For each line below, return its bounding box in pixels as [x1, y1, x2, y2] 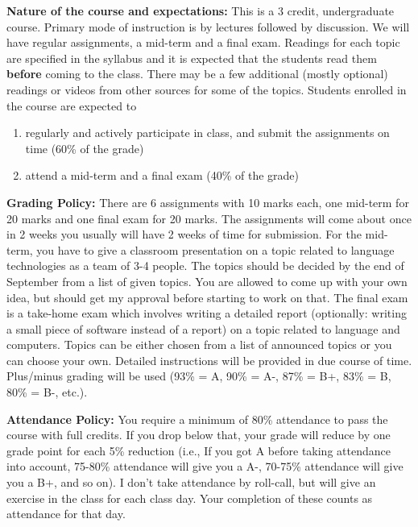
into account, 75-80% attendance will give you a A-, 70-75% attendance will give [6, 458, 404, 475]
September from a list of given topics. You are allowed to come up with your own [6, 272, 408, 289]
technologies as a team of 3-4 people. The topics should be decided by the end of [6, 257, 404, 274]
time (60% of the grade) [25, 139, 144, 156]
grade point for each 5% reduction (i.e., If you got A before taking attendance [6, 442, 391, 459]
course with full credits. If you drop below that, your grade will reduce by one [6, 426, 391, 443]
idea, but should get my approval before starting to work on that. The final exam [6, 288, 408, 305]
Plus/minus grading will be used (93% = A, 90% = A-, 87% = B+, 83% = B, [6, 367, 391, 384]
